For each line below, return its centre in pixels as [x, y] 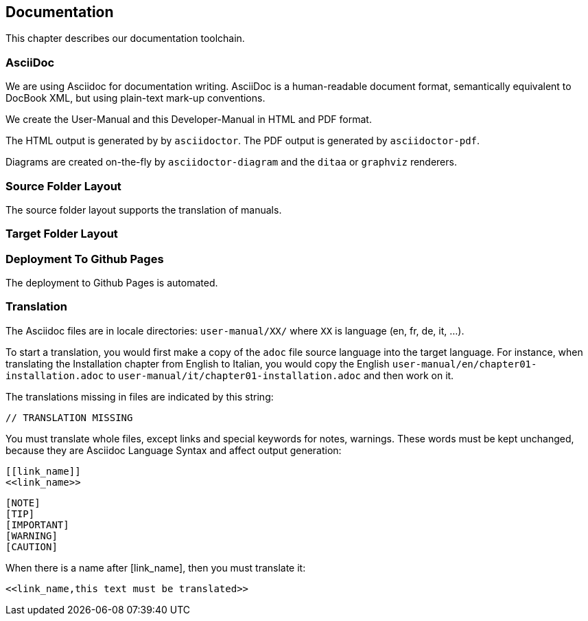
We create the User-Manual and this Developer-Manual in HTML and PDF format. [189, 120]
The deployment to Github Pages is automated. [112, 283]
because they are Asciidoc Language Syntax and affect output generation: [174, 450]
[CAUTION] [32, 546]
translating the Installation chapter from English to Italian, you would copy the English [198, 363]
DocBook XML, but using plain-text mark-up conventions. [136, 98]
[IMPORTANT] [37, 524]
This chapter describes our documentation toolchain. [125, 38]
